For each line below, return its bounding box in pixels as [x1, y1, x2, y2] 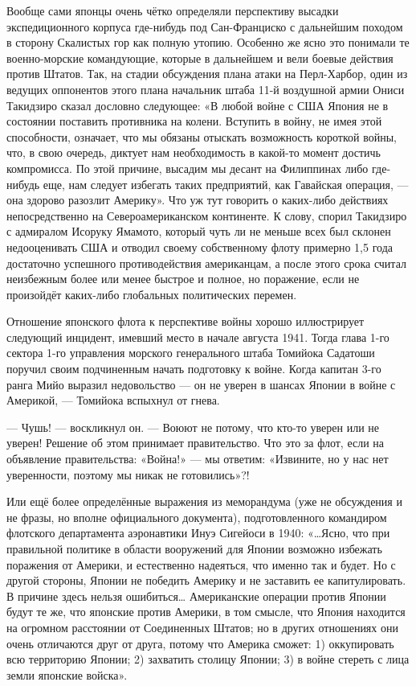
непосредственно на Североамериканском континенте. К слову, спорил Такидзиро [6, 207, 407, 224]
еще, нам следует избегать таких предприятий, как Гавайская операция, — [43, 175, 409, 192]
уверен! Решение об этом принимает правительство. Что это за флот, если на [6, 434, 385, 451]
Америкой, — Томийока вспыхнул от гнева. [6, 392, 220, 409]
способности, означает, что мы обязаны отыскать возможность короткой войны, [6, 128, 397, 145]
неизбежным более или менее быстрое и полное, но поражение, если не [6, 270, 360, 287]
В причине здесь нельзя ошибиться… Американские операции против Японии [6, 587, 386, 604]
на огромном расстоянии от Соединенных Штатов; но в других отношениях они [6, 618, 398, 635]
